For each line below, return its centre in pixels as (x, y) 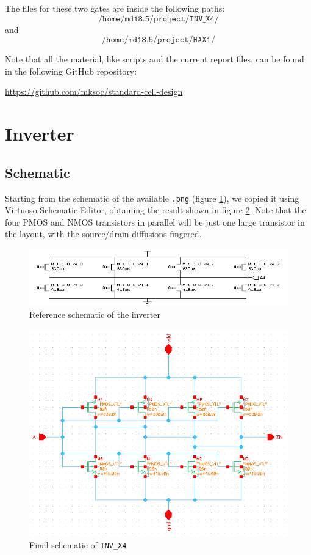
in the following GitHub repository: (71, 71)
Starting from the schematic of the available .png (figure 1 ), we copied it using (152, 198)
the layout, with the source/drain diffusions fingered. (103, 234)
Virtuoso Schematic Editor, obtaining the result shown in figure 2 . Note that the (155, 210)
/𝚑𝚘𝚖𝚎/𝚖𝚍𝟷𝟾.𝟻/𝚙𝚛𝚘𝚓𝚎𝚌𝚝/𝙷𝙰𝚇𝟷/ (159, 40)
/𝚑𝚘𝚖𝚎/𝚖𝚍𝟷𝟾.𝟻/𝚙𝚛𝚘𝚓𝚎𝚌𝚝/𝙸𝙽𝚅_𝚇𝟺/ (159, 19)
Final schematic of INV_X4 (78, 545)
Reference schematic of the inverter (95, 314)
